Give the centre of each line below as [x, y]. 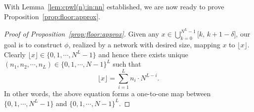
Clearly [15, 54]
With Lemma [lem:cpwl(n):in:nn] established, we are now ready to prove [114, 6]
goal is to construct [33, 45]
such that [127, 64]
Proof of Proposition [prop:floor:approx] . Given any [82, 34]
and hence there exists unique [143, 54]
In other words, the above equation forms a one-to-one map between [107, 93]
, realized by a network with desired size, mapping [144, 45]
